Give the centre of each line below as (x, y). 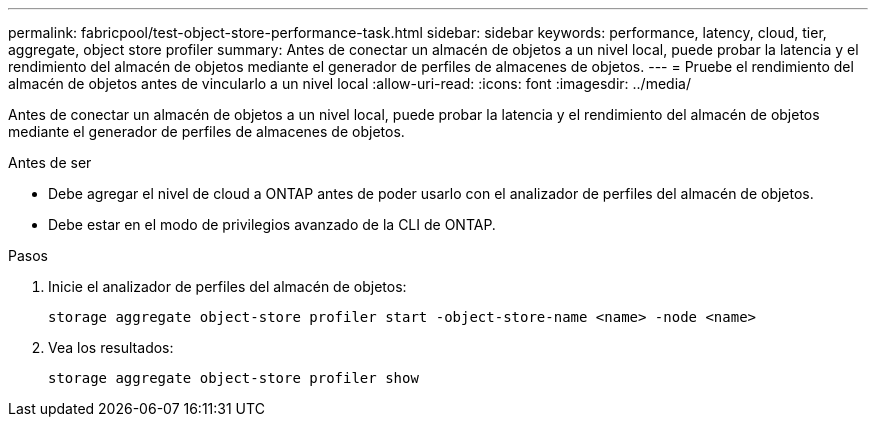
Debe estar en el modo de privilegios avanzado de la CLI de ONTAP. (272, 224)
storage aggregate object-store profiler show (233, 378)
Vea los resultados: (111, 347)
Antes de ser (50, 162)
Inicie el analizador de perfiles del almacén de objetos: (227, 286)
